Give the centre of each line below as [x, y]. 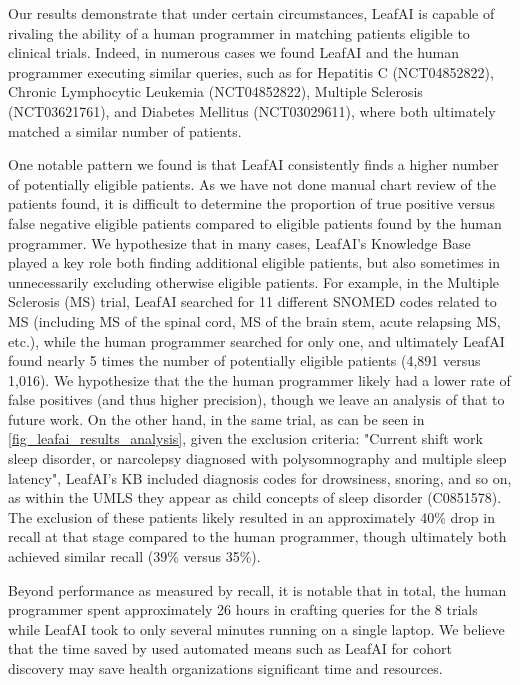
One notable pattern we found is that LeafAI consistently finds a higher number [253, 164]
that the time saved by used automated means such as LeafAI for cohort [230, 648]
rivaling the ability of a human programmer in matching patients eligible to [239, 32]
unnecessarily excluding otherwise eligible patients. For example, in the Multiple [254, 281]
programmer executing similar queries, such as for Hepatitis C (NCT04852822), [251, 71]
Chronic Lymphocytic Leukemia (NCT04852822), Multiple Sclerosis [215, 91]
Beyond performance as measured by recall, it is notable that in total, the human [257, 589]
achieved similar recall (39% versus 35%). [134, 556]
